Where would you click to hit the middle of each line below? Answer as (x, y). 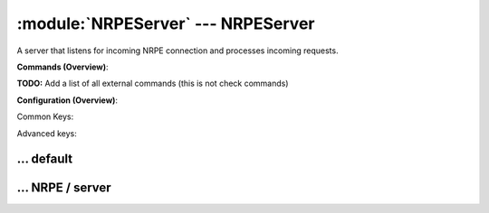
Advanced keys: (47, 133)
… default (45, 159)
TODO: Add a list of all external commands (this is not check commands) (153, 83)
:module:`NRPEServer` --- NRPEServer (166, 23)
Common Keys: (45, 116)
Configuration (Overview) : (67, 100)
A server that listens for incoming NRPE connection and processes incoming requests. (177, 51)
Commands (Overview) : (62, 67)
